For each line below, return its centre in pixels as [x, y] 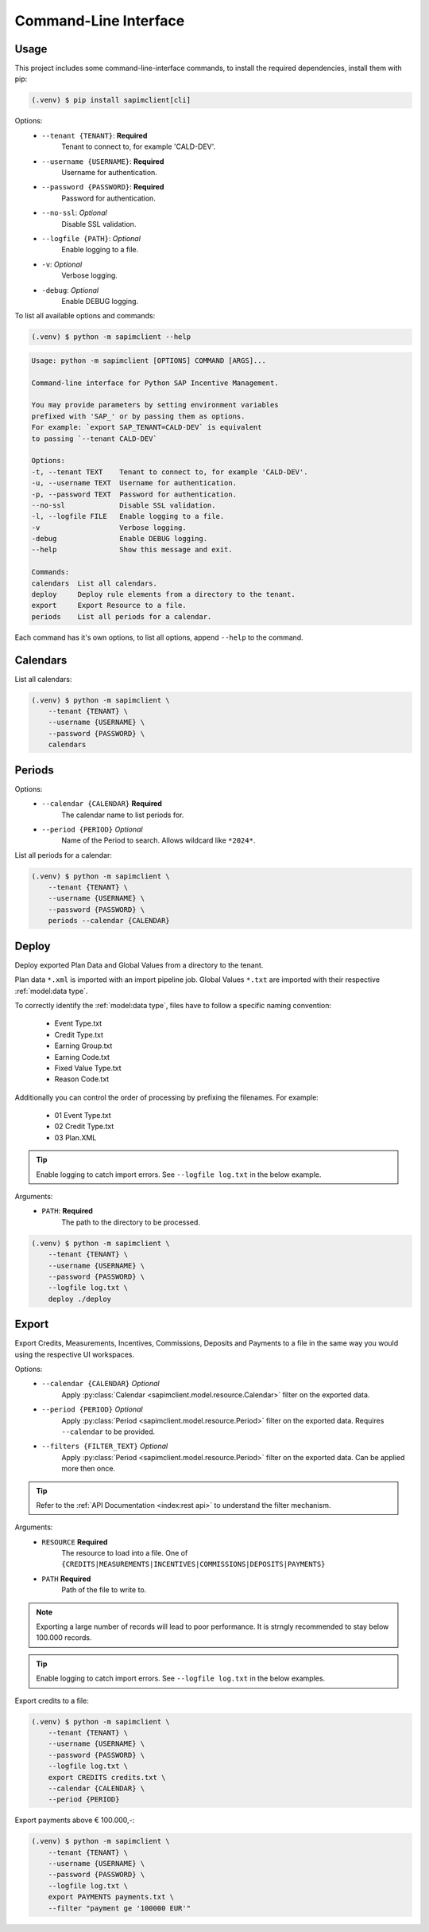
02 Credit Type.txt [84, 1127]
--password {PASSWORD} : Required [103, 187]
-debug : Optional [70, 290]
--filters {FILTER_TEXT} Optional [105, 1446]
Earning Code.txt [82, 1057]
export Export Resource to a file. [109, 606]
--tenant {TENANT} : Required [95, 135]
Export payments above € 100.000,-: [75, 1820]
